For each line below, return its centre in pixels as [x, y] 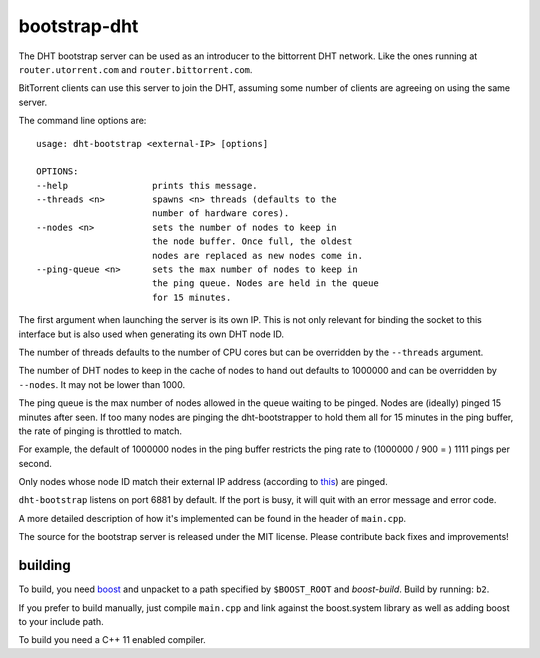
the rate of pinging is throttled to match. [100, 431]
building [44, 565]
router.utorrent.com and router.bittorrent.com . [135, 69]
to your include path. [61, 621]
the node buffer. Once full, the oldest [252, 241]
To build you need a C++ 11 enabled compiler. [112, 640]
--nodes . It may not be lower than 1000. [101, 384]
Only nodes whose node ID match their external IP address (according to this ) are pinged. [203, 482]
